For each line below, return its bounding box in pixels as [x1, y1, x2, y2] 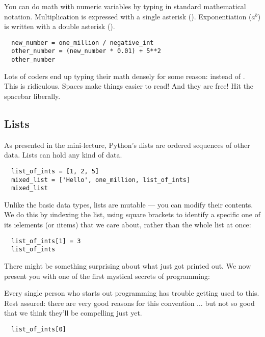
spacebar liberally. [4, 90, 61, 101]
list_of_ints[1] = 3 [11, 237, 81, 245]
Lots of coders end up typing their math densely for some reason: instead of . [4, 70, 245, 81]
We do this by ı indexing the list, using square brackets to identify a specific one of [4, 209, 261, 220]
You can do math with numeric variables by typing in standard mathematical [4, 1, 246, 11]
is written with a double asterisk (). [4, 21, 115, 32]
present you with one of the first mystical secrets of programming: [4, 270, 210, 281]
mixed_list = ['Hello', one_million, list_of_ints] [11, 176, 191, 184]
